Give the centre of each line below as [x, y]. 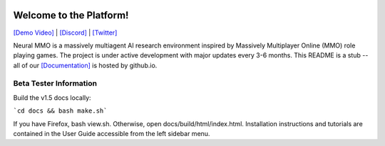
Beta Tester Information [55, 84]
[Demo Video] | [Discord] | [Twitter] [65, 33]
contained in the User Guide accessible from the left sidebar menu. [112, 134]
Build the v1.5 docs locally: [52, 97]
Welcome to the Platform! [71, 15]
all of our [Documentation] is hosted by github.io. [85, 65]
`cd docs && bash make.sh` [60, 111]
